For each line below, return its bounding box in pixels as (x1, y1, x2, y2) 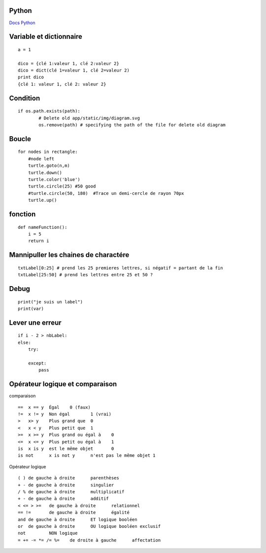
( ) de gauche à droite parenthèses (18, 475, 119, 481)
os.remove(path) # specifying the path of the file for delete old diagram (38, 122, 226, 128)
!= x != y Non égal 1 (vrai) (18, 411, 112, 417)
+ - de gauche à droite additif (18, 496, 109, 502)
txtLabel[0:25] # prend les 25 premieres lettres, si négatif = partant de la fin (18, 265, 223, 271)
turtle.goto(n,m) (28, 163, 70, 169)
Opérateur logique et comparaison (9, 380, 117, 388)
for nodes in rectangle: (18, 149, 78, 155)
